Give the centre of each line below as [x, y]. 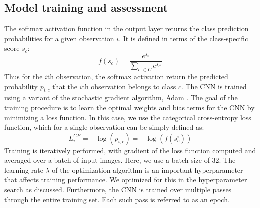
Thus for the [23, 76]
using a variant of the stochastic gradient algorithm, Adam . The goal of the [121, 97]
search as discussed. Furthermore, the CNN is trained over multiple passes [118, 190]
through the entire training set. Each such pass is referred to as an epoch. [117, 199]
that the [65, 86]
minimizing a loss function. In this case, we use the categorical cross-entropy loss [128, 117]
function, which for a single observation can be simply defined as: [104, 127]
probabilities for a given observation [59, 38]
